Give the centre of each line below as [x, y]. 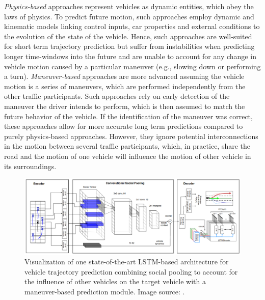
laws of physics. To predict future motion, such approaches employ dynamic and [129, 16]
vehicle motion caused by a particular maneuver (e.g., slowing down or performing [132, 66]
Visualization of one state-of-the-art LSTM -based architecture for [127, 262]
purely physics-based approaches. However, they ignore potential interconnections [131, 136]
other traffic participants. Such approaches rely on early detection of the [117, 96]
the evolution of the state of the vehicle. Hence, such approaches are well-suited [128, 36]
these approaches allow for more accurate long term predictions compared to [124, 126]
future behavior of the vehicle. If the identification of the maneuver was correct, [128, 116]
